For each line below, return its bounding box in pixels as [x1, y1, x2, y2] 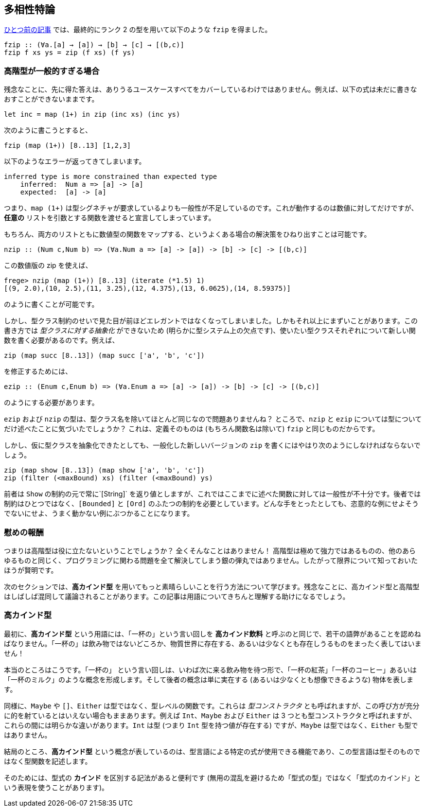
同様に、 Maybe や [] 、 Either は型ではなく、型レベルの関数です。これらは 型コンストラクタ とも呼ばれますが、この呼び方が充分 [4, 701, 420, 710]
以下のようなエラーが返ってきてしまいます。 [4, 157, 146, 166]
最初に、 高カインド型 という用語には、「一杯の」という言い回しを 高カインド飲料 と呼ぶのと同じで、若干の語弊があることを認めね [4, 629, 421, 638]
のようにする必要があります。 [4, 398, 99, 407]
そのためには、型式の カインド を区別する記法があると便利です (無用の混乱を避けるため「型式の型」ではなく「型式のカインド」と [4, 773, 421, 782]
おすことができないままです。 [4, 95, 99, 104]
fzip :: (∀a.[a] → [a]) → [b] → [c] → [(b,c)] [4, 41, 184, 49]
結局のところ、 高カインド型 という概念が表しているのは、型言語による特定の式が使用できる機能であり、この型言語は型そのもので [4, 747, 421, 756]
